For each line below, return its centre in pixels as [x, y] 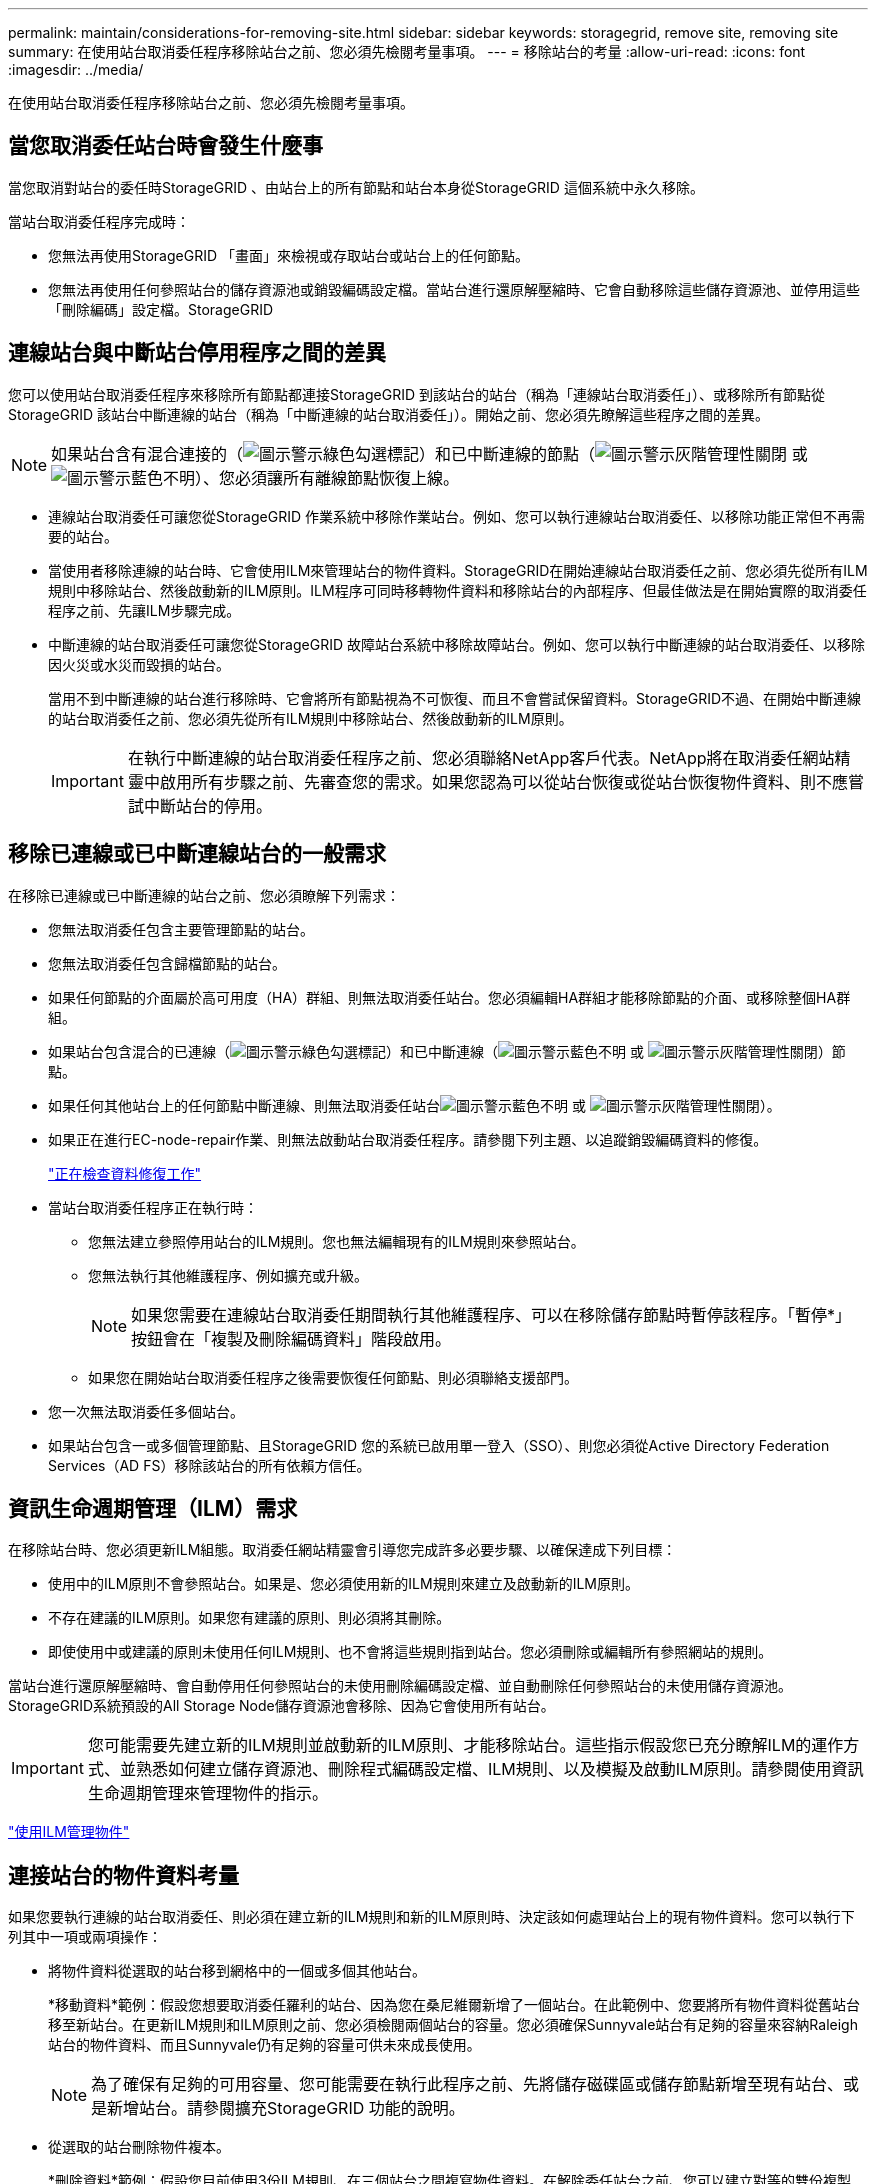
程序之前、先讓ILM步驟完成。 [144, 610]
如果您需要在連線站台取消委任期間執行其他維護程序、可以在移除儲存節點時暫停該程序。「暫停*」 [491, 1314]
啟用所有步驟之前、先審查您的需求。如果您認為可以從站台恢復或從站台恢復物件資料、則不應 [503, 781]
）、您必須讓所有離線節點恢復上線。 [327, 477]
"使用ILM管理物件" [69, 1832]
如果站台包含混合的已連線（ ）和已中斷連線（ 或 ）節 [447, 1051]
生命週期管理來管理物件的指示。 [207, 1793]
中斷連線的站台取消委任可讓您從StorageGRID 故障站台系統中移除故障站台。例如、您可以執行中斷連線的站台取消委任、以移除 [456, 644]
